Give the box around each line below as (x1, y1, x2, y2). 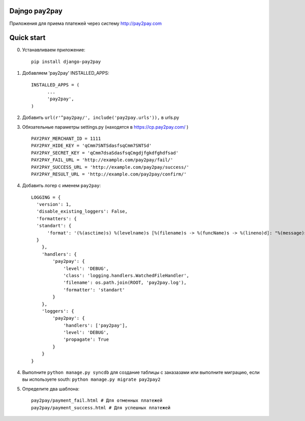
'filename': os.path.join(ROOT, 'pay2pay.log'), (63, 280, 187, 286)
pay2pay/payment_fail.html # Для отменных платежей (31, 398, 163, 404)
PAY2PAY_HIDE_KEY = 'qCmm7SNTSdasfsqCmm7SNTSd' (31, 143, 152, 148)
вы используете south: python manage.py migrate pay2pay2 (22, 376, 161, 382)
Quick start (9, 34, 46, 42)
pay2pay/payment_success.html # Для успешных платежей (31, 405, 171, 410)
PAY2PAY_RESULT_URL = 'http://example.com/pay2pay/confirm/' (31, 171, 187, 177)
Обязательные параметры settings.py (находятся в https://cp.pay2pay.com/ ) (22, 124, 189, 130)
